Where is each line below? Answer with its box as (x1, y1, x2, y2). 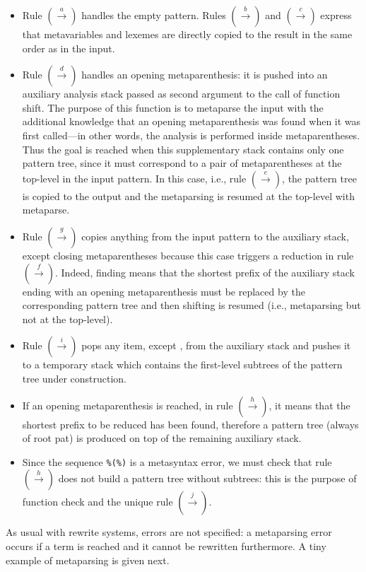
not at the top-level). (22, 311, 113, 326)
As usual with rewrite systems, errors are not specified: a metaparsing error (6, 525, 332, 539)
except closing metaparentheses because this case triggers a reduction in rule (22, 247, 354, 262)
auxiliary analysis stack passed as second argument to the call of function (22, 86, 341, 101)
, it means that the (268, 397, 350, 412)
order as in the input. (22, 40, 115, 55)
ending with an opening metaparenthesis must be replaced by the (22, 284, 305, 298)
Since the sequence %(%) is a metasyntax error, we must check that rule (22, 454, 332, 469)
